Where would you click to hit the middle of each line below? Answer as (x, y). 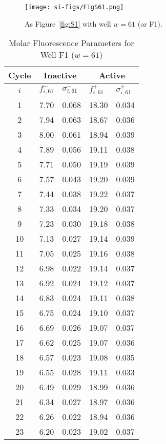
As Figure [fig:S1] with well (68, 23)
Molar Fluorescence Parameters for (71, 43)
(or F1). (150, 23)
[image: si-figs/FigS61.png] (74, 7)
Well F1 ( (57, 55)
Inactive (60, 75)
